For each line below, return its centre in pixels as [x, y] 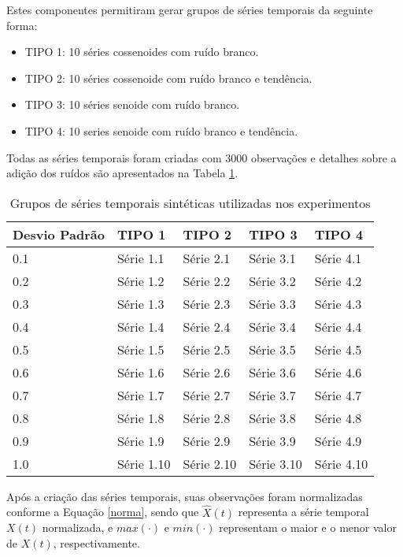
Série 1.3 [140, 303]
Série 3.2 [272, 280]
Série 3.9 [272, 440]
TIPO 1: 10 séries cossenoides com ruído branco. [142, 52]
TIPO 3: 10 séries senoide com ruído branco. [132, 104]
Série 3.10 [275, 463]
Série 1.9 [140, 440]
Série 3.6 [272, 372]
